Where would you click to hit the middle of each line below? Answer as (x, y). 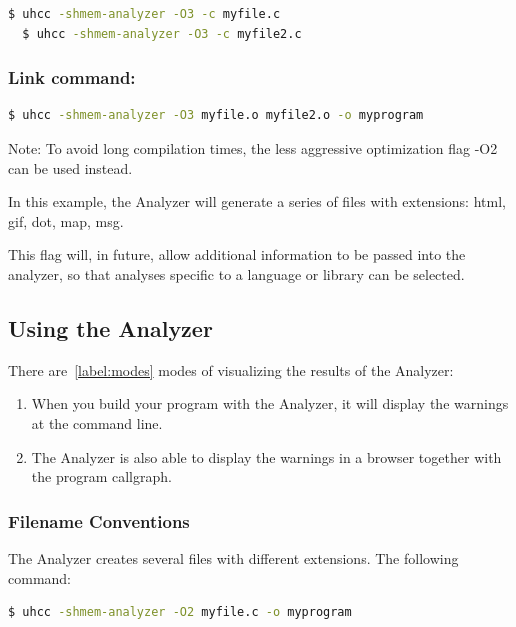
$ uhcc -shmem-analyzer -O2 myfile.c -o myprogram (180, 612)
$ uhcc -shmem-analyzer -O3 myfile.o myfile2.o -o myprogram (216, 115)
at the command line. (97, 422)
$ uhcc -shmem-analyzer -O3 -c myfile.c (144, 14)
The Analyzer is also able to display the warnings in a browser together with (266, 456)
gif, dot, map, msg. (66, 220)
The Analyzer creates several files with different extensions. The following (233, 557)
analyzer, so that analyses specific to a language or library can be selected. (236, 273)
